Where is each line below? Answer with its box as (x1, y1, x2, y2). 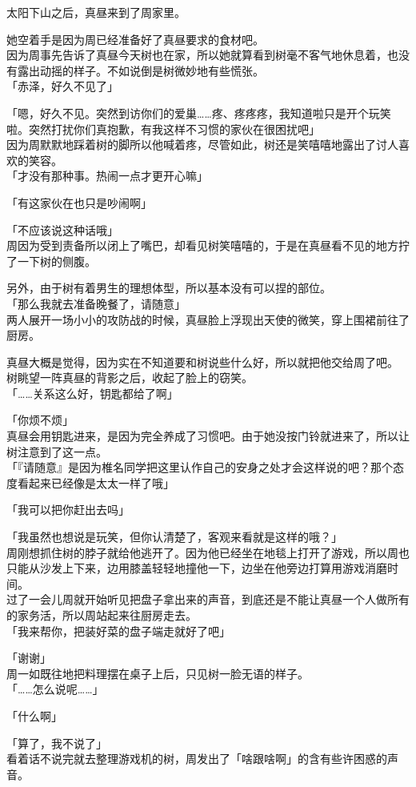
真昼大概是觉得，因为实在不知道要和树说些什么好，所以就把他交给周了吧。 (6, 353, 398, 370)
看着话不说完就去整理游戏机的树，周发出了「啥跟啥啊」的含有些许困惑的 (6, 750, 387, 767)
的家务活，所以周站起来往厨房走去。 (6, 607, 197, 623)
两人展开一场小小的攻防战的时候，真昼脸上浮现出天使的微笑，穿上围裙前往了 (6, 311, 410, 327)
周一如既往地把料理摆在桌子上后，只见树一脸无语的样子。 (6, 665, 309, 681)
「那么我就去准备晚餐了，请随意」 (6, 295, 186, 311)
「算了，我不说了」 (6, 734, 107, 751)
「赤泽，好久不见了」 (6, 78, 118, 94)
